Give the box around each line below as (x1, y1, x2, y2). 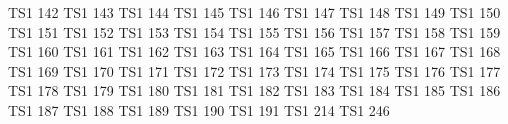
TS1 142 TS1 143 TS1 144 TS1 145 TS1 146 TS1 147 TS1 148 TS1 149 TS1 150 (8, 2, 501, 22)
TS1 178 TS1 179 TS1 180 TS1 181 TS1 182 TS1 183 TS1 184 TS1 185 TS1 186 (8, 80, 501, 101)
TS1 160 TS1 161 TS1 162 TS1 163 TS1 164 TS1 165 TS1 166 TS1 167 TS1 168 (8, 41, 501, 62)
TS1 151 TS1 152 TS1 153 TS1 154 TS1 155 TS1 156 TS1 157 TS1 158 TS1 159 (8, 21, 501, 42)
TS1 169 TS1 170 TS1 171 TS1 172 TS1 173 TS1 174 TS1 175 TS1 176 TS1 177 (8, 60, 501, 81)
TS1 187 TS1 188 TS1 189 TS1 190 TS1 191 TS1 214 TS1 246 (8, 99, 390, 120)
